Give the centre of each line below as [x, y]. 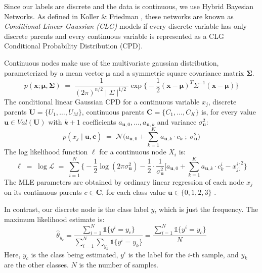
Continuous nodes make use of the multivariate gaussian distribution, [112, 62]
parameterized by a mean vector [54, 72]
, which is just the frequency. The [206, 209]
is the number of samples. [119, 265]
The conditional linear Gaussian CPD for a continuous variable [102, 101]
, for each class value [134, 192]
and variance [177, 121]
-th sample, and [214, 254]
